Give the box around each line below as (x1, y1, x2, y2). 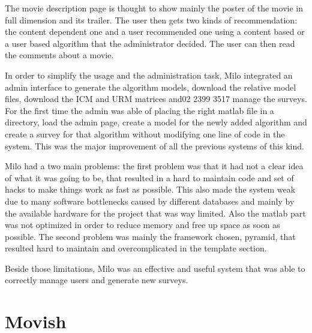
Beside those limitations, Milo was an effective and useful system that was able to (5, 262, 305, 274)
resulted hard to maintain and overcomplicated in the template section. (5, 242, 267, 254)
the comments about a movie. (5, 49, 114, 61)
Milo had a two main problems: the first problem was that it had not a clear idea (5, 160, 304, 172)
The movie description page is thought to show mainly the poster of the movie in (5, 2, 303, 14)
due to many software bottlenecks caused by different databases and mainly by (5, 194, 295, 207)
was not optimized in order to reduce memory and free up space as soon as (5, 218, 280, 231)
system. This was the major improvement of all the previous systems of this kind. (5, 139, 304, 152)
